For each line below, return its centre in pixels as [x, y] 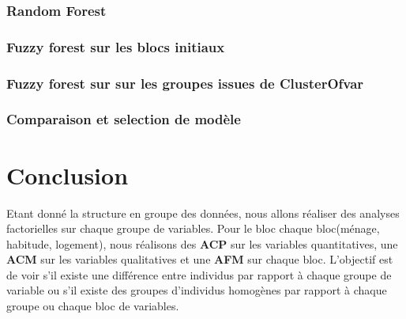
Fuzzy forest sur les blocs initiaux [116, 46]
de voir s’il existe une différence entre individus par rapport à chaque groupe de [199, 274]
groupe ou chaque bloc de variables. [93, 306]
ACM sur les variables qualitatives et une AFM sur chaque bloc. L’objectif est [200, 259]
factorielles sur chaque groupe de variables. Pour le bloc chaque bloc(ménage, [193, 228]
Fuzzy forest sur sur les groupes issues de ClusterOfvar [185, 83]
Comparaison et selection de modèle [124, 119]
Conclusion [68, 175]
